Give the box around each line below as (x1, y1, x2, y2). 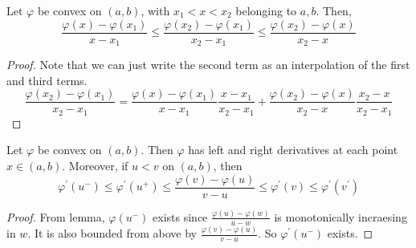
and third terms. (6, 71, 88, 88)
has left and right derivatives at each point (188, 141, 398, 158)
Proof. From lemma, (6, 208, 105, 225)
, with (141, 2, 170, 18)
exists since (153, 208, 208, 225)
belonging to (235, 2, 297, 18)
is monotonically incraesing (274, 208, 407, 225)
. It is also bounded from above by (27, 225, 197, 242)
